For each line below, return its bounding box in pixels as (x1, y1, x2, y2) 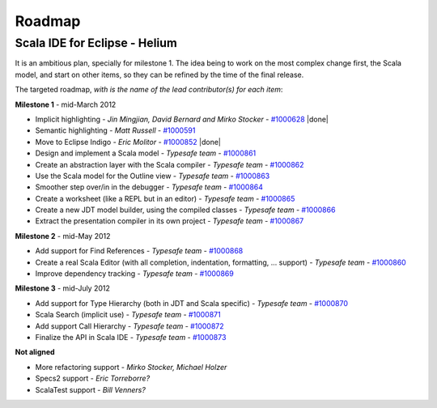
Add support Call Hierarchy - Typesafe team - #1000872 (35, 321, 224, 331)
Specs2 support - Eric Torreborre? (35, 373, 151, 384)
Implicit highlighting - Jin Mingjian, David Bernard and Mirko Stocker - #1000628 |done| (35, 114, 329, 124)
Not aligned (15, 347, 56, 357)
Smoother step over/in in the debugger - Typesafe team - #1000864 (35, 182, 263, 192)
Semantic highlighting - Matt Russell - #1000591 (35, 125, 196, 135)
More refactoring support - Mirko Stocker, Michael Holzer (35, 362, 227, 372)
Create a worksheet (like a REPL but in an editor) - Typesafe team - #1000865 (35, 193, 295, 203)
